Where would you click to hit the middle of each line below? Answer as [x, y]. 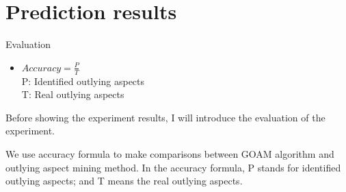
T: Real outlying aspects [73, 94]
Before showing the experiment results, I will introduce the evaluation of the [165, 117]
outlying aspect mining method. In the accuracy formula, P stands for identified [173, 167]
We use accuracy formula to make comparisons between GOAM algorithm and [170, 153]
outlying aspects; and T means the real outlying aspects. [124, 181]
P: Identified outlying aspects [83, 81]
